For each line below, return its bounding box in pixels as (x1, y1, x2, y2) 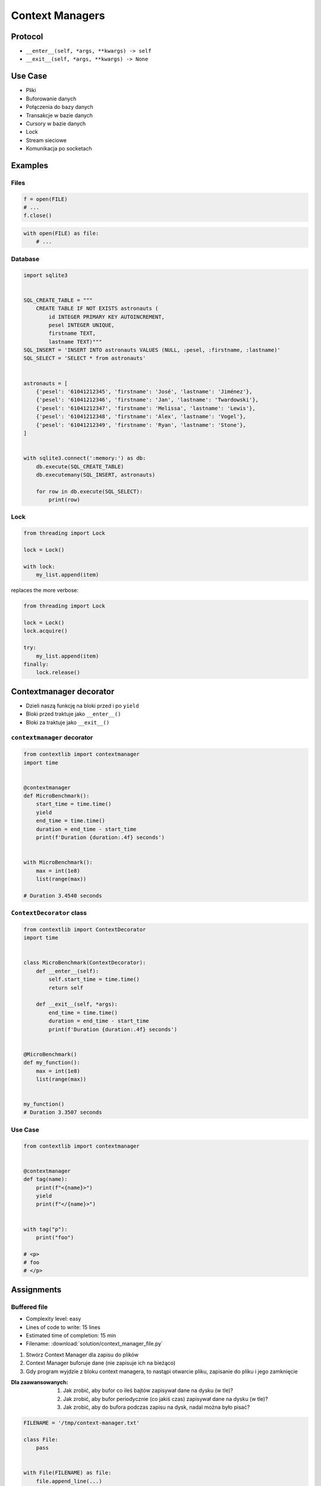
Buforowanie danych (26, 95, 77, 102)
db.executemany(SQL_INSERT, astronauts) (36, 471, 156, 478)
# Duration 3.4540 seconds (23, 892, 102, 899)
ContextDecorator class (11, 909, 87, 917)
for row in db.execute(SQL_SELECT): (36, 488, 143, 495)
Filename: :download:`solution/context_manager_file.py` (26, 1340, 163, 1348)
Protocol (11, 32, 43, 42)
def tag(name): (23, 1176, 68, 1183)
